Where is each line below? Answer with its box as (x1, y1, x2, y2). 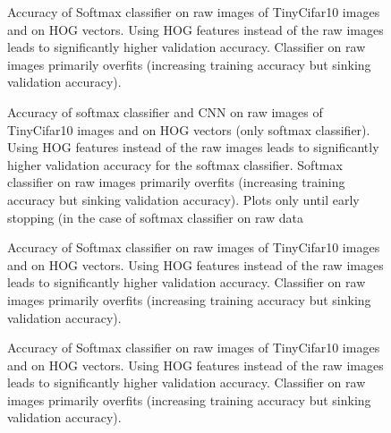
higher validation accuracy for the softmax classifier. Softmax (7, 155, 343, 174)
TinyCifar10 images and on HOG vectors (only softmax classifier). (7, 120, 370, 139)
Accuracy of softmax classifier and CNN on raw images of (7, 102, 323, 121)
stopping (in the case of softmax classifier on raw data (7, 208, 304, 226)
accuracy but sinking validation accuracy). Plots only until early (7, 190, 360, 208)
